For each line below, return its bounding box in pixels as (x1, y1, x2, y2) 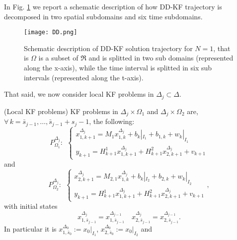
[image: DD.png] (24, 29, 78, 36)
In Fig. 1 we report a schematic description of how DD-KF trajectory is (4, 1, 222, 11)
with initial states (4, 201, 58, 211)
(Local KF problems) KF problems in (4, 106, 118, 116)
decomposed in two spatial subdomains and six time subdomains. (4, 11, 203, 21)
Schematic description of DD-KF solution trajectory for (24, 43, 193, 53)
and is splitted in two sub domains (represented (88, 53, 234, 63)
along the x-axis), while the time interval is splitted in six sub (24, 62, 212, 73)
